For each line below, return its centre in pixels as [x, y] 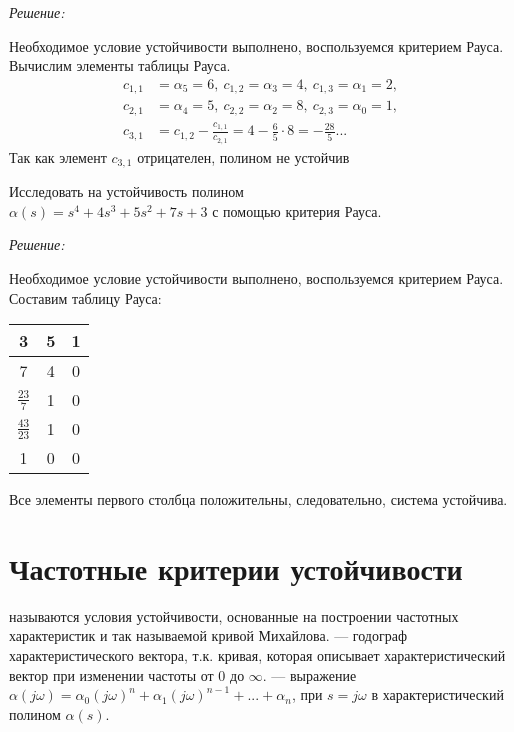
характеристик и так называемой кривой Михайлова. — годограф [208, 635]
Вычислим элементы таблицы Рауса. [120, 65]
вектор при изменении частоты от [111, 674]
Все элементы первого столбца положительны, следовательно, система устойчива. [258, 499]
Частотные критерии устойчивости [236, 567]
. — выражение [309, 674]
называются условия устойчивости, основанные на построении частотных [234, 615]
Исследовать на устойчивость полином [126, 191]
